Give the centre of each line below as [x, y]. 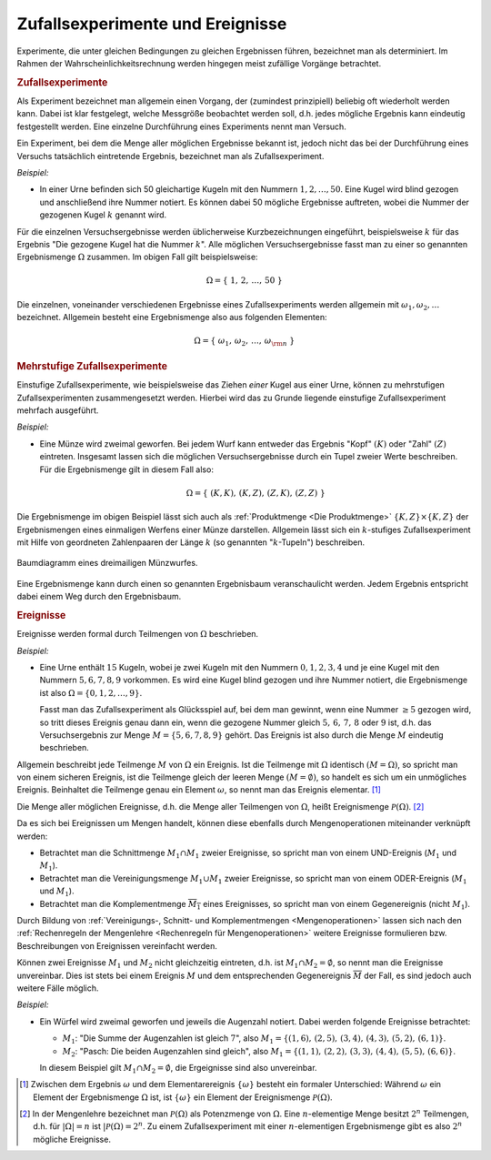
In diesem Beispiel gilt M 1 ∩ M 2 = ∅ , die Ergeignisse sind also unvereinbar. [178, 1069]
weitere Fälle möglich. [58, 988]
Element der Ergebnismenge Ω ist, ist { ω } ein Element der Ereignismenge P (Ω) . [183, 1097]
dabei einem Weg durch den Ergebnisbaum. [99, 597]
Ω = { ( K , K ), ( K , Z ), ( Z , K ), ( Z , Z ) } [256, 493]
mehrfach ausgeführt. [58, 410]
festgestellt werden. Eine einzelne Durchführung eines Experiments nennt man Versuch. [182, 126]
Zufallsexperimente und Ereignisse [152, 24]
